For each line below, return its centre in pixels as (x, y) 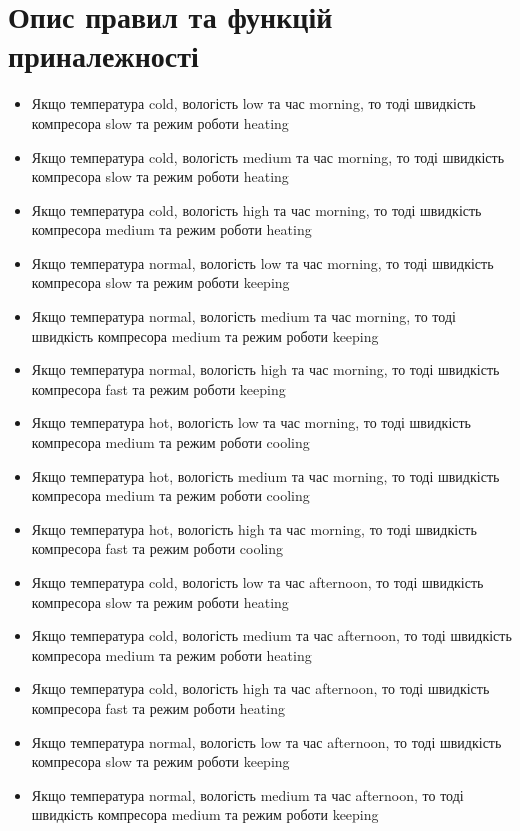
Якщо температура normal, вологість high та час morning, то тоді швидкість (265, 369)
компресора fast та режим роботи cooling (157, 548)
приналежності (103, 55)
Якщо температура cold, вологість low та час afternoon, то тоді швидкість (257, 582)
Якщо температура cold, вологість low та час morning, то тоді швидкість (253, 103)
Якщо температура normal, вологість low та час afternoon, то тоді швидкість (266, 741)
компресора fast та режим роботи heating (158, 707)
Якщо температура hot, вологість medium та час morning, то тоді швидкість (265, 475)
